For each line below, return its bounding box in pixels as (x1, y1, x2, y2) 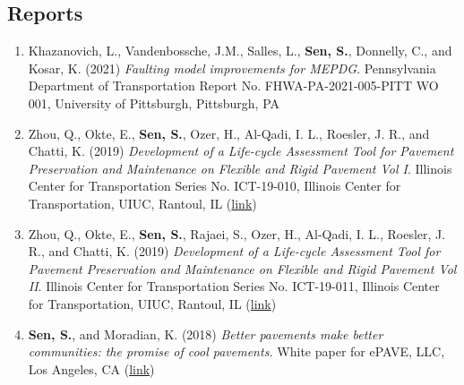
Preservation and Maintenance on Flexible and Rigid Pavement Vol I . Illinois (28, 158, 452, 177)
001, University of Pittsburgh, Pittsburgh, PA (28, 93, 280, 112)
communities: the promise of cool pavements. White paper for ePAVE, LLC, (28, 342, 445, 361)
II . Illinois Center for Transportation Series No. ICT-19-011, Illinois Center (28, 277, 440, 295)
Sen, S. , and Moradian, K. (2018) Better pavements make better (28, 324, 383, 343)
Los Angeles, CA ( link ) (28, 359, 155, 378)
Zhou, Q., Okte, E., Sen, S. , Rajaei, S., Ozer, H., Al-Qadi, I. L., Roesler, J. (28, 224, 446, 243)
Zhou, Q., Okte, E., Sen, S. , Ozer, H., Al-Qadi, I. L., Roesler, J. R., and (28, 124, 430, 142)
